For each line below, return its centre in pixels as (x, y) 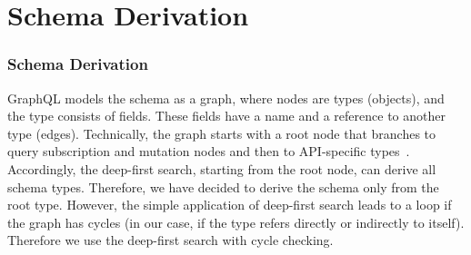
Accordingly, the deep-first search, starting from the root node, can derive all (222, 168)
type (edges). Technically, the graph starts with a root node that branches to (222, 133)
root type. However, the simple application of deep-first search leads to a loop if (230, 205)
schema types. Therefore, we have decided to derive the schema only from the (223, 186)
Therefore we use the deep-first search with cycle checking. (170, 240)
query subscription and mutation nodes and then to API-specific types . (209, 151)
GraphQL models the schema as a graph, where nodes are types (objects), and (226, 98)
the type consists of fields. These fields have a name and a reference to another (226, 116)
